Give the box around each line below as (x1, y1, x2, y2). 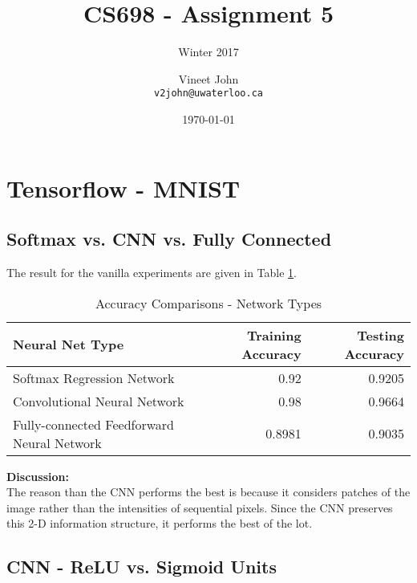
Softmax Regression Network (13, 368, 175, 387)
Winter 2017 (178, 43, 239, 60)
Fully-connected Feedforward (13, 414, 175, 434)
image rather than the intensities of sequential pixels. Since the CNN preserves (6, 499, 393, 516)
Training (247, 325, 302, 344)
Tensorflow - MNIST (6, 171, 241, 204)
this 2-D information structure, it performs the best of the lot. (6, 515, 313, 532)
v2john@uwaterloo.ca (153, 88, 264, 100)
